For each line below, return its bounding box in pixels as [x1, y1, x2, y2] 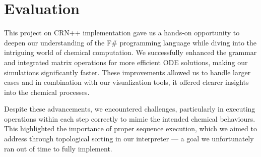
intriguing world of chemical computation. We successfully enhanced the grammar [4, 47, 257, 58]
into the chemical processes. [4, 86, 90, 97]
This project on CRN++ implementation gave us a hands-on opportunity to [4, 27, 240, 38]
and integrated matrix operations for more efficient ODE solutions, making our [4, 57, 248, 67]
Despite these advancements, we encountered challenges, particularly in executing [4, 103, 255, 114]
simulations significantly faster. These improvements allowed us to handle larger [4, 67, 251, 77]
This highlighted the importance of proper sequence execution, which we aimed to [4, 123, 257, 134]
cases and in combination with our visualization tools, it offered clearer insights [4, 77, 249, 87]
